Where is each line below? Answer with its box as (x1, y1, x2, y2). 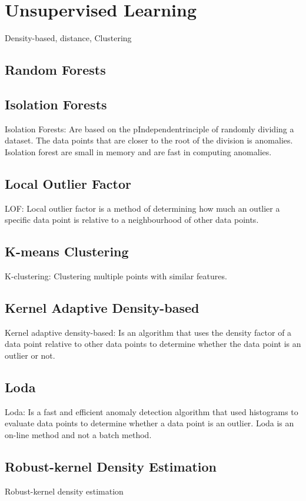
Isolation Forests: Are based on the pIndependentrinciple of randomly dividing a (5, 122, 294, 135)
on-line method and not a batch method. (5, 429, 152, 441)
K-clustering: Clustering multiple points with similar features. (5, 270, 227, 282)
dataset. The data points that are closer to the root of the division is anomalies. (5, 134, 293, 146)
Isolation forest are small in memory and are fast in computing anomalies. (5, 145, 272, 158)
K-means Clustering (5, 242, 129, 260)
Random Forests (5, 61, 106, 79)
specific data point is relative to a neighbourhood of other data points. (5, 213, 259, 226)
